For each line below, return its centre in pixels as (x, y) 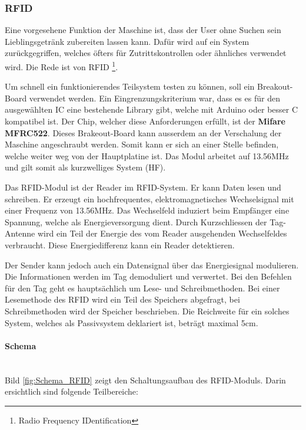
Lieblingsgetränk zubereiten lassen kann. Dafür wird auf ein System (127, 41)
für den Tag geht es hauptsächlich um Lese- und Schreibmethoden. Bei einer (142, 288)
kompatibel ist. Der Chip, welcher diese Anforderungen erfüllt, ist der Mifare (145, 121)
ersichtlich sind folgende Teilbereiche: (71, 391)
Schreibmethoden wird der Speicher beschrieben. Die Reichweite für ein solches (147, 311)
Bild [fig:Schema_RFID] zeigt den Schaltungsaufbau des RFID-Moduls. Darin (145, 380)
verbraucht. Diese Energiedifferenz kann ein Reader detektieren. (120, 244)
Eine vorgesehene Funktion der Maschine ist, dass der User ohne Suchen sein (143, 30)
